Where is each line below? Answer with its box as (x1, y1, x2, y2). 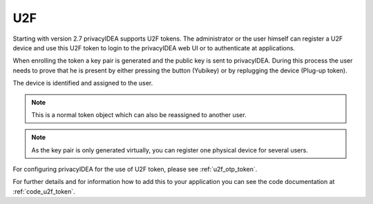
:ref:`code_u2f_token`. (12, 187, 75, 196)
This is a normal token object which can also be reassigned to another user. (31, 110, 247, 119)
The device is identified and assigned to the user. (12, 79, 153, 88)
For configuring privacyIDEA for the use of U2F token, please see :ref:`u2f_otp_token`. (12, 165, 258, 174)
